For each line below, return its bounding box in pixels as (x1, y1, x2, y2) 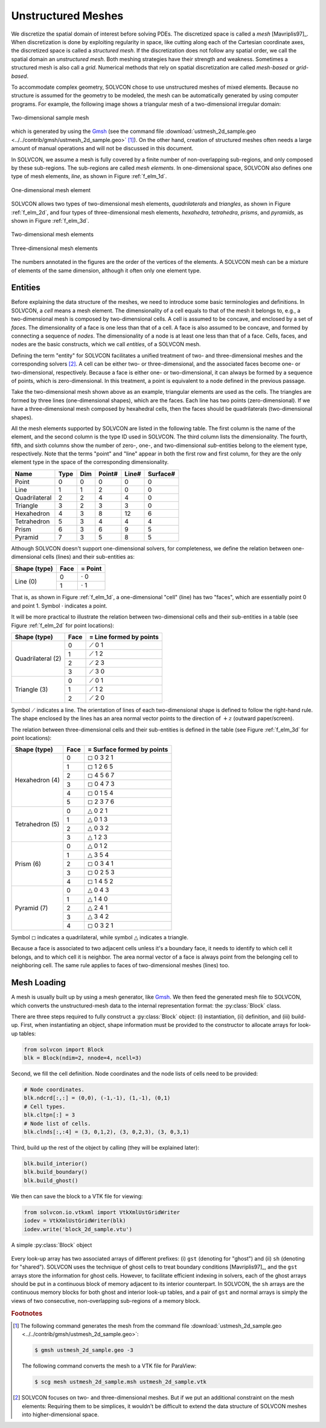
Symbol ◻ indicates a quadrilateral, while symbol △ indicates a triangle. (11, 934, 188, 941)
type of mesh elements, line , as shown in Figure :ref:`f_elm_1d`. (11, 173, 167, 180)
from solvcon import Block (24, 1046, 104, 1053)
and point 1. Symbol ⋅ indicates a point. (11, 602, 108, 609)
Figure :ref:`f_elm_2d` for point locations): (11, 622, 115, 629)
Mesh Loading (11, 977, 66, 988)
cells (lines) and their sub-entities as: (42, 553, 135, 561)
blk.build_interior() (24, 1160, 88, 1167)
